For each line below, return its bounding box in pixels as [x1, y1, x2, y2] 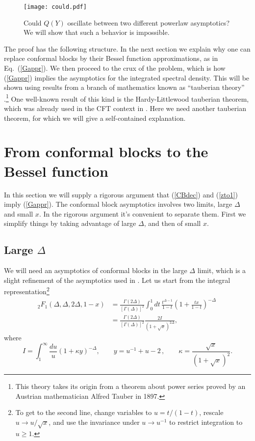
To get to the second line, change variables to [15, 407, 152, 417]
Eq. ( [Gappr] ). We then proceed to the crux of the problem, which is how [4, 63, 226, 73]
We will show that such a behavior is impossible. [24, 27, 170, 37]
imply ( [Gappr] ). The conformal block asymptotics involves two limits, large [4, 199, 232, 209]
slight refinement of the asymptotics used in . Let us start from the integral [4, 275, 230, 285]
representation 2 [4, 285, 50, 296]
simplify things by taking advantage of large [4, 218, 136, 228]
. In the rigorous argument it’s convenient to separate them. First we [39, 208, 246, 219]
